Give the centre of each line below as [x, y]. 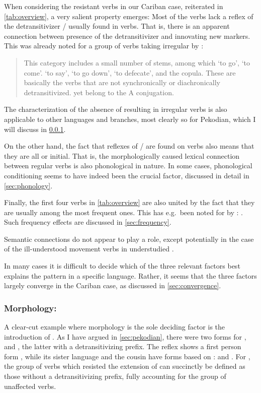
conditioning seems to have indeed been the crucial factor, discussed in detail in [127, 175]
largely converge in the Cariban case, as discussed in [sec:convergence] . [113, 285]
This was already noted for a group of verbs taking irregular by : [104, 46]
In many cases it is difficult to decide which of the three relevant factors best [122, 266]
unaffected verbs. [30, 386]
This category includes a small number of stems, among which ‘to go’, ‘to [137, 62]
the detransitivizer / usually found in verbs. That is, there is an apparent [117, 26]
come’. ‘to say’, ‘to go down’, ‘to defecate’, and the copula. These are [130, 72]
